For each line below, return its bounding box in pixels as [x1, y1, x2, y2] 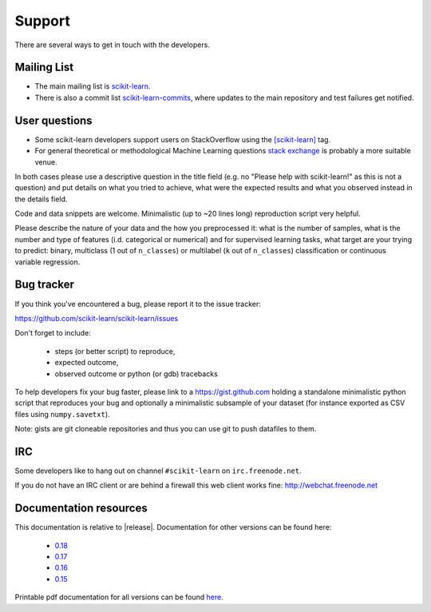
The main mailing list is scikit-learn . [34, 81, 151, 91]
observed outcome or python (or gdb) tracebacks [54, 368, 219, 379]
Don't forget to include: [14, 328, 91, 338]
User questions [14, 113, 93, 127]
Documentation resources [14, 502, 148, 515]
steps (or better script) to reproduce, [54, 346, 176, 356]
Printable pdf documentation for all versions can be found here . [14, 592, 223, 602]
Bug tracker [14, 278, 75, 292]
